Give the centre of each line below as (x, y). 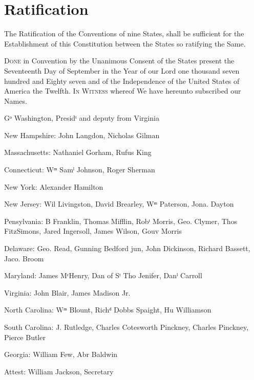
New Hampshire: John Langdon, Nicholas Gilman (82, 135)
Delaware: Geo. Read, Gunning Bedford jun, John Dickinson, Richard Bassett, (127, 248)
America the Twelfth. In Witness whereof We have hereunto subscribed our (123, 91)
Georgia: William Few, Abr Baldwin (61, 354)
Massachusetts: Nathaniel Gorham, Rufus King (78, 152)
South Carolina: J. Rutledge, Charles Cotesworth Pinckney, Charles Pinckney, (126, 327)
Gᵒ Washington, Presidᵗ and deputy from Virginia (82, 118)
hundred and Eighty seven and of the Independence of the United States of (122, 81)
